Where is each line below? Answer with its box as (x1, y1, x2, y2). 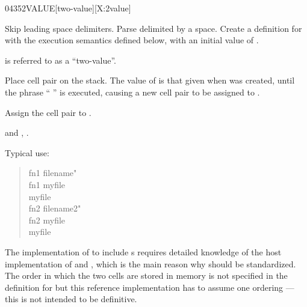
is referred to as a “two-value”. (5, 53, 116, 66)
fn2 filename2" (28, 202, 81, 214)
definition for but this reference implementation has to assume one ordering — (5, 281, 294, 293)
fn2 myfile (28, 213, 66, 226)
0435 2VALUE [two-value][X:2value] (5, 2, 131, 14)
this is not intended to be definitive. (5, 293, 137, 305)
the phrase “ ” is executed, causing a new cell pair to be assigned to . (5, 85, 260, 98)
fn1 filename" (28, 166, 77, 179)
